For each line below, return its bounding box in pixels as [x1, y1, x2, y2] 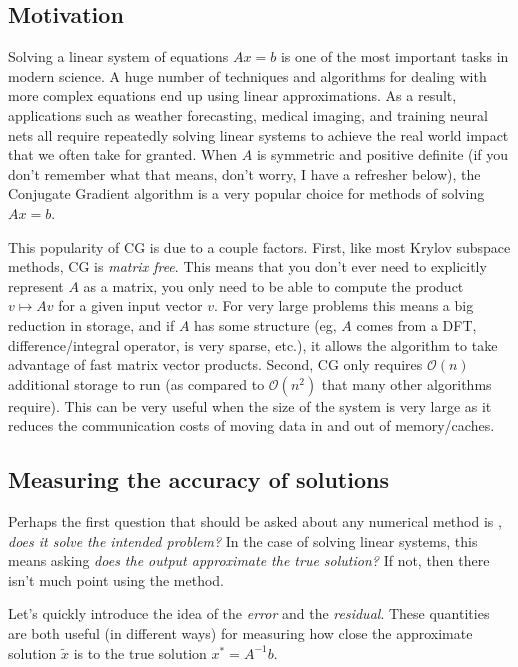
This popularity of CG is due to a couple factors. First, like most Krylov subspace [8, 236, 511, 257]
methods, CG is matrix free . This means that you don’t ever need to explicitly [8, 256, 487, 277]
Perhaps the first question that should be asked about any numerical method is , [8, 511, 502, 532]
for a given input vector [58, 295, 203, 316]
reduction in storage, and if [8, 314, 175, 335]
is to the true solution [73, 642, 207, 663]
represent [8, 275, 64, 296]
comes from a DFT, [356, 314, 477, 335]
